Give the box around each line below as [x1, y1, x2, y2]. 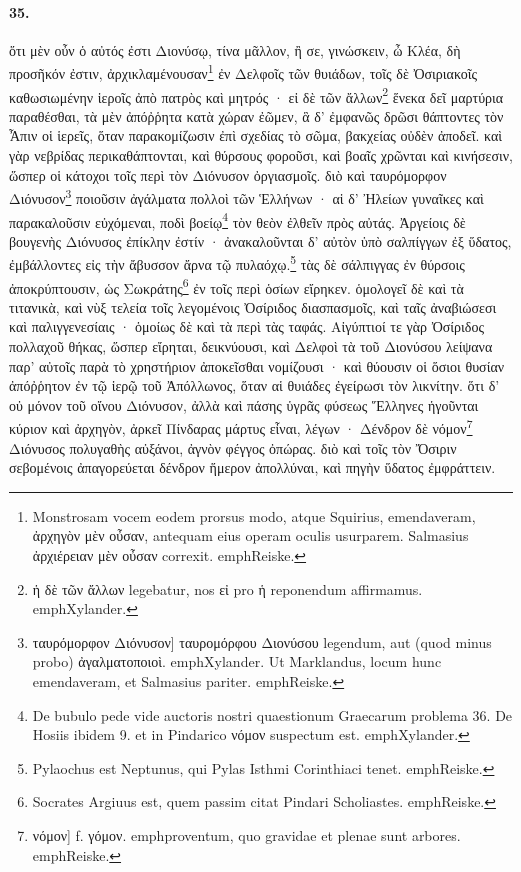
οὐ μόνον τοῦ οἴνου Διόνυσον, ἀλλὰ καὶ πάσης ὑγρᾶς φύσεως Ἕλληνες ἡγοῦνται [9, 394, 479, 415]
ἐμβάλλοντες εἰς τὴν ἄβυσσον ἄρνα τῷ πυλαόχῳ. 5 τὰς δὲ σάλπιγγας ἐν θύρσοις [9, 251, 465, 275]
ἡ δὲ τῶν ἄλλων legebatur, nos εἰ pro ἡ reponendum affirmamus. [32, 578, 423, 599]
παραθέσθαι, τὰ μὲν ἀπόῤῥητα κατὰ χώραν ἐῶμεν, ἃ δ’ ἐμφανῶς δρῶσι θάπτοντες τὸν [9, 105, 504, 126]
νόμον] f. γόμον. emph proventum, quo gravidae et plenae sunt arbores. [32, 824, 461, 845]
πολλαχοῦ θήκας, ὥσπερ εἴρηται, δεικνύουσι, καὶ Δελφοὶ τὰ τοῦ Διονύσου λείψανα [9, 336, 493, 357]
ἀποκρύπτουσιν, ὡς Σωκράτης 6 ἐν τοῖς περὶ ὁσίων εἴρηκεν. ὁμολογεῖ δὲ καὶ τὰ [9, 274, 464, 298]
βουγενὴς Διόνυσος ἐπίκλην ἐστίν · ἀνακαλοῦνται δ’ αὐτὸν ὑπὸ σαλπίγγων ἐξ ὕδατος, [9, 230, 512, 251]
